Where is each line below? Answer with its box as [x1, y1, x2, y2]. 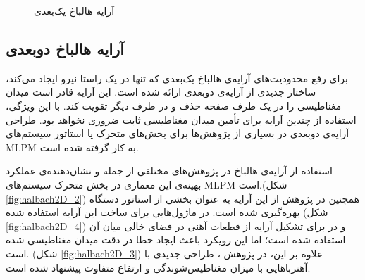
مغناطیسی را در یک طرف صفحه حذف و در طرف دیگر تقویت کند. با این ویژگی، [6, 98, 342, 113]
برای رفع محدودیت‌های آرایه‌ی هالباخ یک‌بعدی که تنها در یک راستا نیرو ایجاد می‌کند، [6, 70, 348, 85]
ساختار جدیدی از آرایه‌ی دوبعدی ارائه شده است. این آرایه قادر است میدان [6, 84, 316, 99]
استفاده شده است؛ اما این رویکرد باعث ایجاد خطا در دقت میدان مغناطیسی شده [6, 232, 346, 247]
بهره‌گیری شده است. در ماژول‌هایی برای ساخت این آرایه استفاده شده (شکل [6, 205, 328, 219]
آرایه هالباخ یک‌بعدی [34, 4, 115, 18]
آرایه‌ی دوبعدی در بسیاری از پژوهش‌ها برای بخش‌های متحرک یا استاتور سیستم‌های [6, 126, 349, 141]
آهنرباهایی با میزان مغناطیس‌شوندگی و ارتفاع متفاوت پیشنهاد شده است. [6, 260, 311, 274]
